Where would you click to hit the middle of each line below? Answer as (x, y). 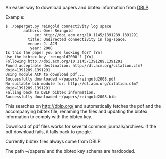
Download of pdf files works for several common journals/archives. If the (81, 126)
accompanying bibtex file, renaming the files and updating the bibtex (76, 111)
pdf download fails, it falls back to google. (49, 132)
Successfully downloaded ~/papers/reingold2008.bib (60, 97)
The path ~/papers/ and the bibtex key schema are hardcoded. (70, 151)
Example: (15, 17)
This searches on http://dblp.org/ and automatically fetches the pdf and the (83, 106)
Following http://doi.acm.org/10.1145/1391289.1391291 (64, 61)
